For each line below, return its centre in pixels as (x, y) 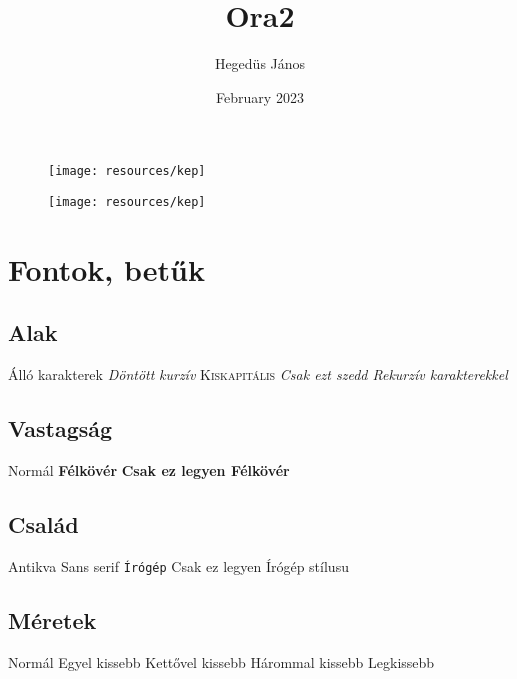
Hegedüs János (260, 63)
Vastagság (60, 428)
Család (43, 523)
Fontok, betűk (106, 268)
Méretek (52, 619)
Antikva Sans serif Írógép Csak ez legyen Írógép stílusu (178, 565)
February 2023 (260, 96)
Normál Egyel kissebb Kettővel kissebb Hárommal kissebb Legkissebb (221, 661)
